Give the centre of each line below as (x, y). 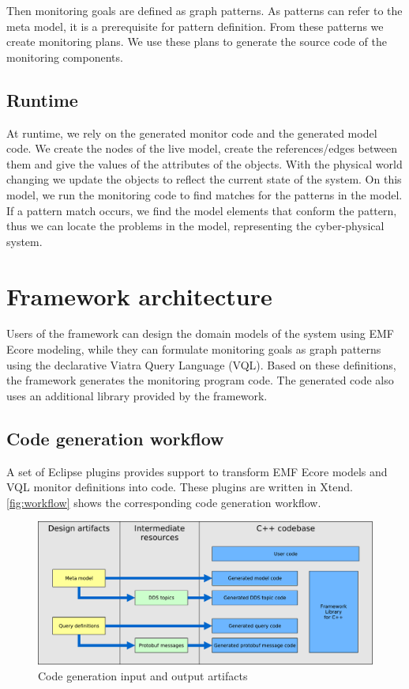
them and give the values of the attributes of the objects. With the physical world (204, 163)
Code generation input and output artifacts (143, 675)
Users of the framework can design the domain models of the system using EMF (201, 333)
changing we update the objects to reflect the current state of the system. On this (204, 179)
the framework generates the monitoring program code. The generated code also (200, 380)
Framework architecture (139, 295)
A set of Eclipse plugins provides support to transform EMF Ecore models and (197, 471)
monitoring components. (65, 57)
